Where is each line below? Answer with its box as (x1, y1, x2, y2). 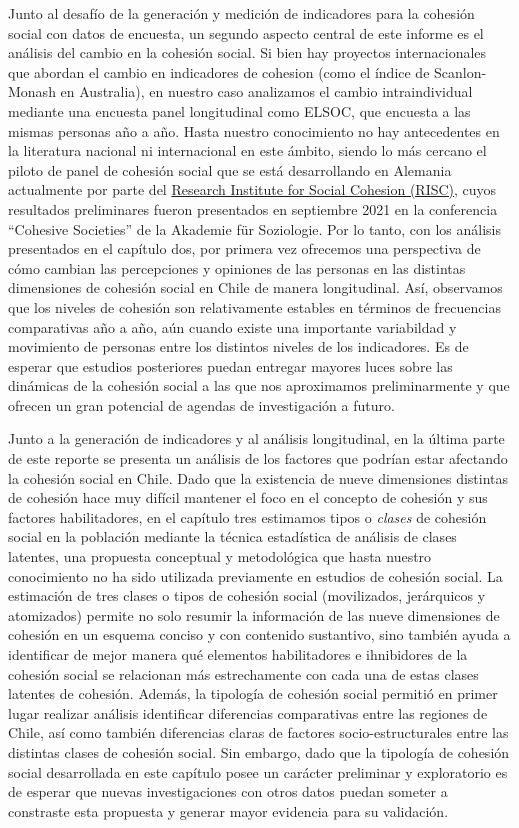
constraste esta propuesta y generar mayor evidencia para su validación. (8, 800, 449, 821)
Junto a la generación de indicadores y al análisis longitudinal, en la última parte (8, 428, 505, 449)
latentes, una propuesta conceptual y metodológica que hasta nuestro (8, 546, 432, 567)
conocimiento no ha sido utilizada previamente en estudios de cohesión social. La (8, 565, 503, 586)
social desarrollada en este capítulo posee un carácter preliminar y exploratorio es (8, 761, 508, 782)
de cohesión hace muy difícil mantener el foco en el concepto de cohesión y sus (8, 487, 488, 508)
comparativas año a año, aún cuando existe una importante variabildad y (8, 316, 457, 337)
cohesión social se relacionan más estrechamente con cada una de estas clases (8, 663, 479, 684)
